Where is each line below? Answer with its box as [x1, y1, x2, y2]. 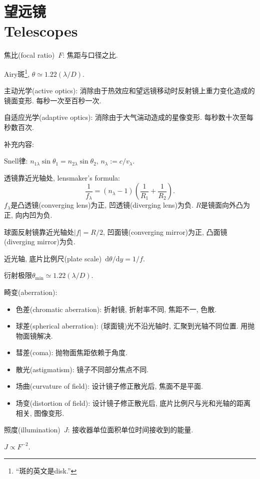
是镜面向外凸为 [201, 200, 250, 210]
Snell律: [4, 155, 28, 166]
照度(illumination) [4, 424, 60, 435]
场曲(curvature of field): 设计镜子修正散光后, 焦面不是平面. [15, 381, 203, 391]
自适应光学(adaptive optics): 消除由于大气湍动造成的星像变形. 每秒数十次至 [4, 112, 246, 122]
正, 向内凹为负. [4, 209, 52, 220]
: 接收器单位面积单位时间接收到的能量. [67, 424, 193, 435]
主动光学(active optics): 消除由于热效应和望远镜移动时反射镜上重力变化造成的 [4, 85, 255, 96]
